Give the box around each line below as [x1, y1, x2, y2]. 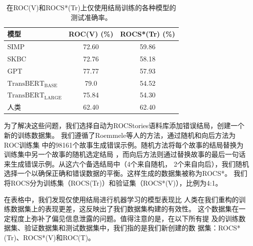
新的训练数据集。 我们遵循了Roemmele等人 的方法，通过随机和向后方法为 [4, 130, 236, 140]
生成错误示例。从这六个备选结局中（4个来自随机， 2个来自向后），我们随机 [10, 158, 249, 169]
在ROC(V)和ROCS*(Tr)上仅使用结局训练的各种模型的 [6, 2, 176, 12]
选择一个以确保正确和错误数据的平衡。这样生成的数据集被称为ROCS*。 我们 [4, 168, 248, 178]
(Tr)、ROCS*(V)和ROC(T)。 [4, 232, 95, 242]
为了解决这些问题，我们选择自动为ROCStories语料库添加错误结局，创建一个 [4, 120, 245, 131]
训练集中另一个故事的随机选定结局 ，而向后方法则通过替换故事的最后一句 [4, 149, 239, 159]
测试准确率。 [70, 12, 112, 22]
